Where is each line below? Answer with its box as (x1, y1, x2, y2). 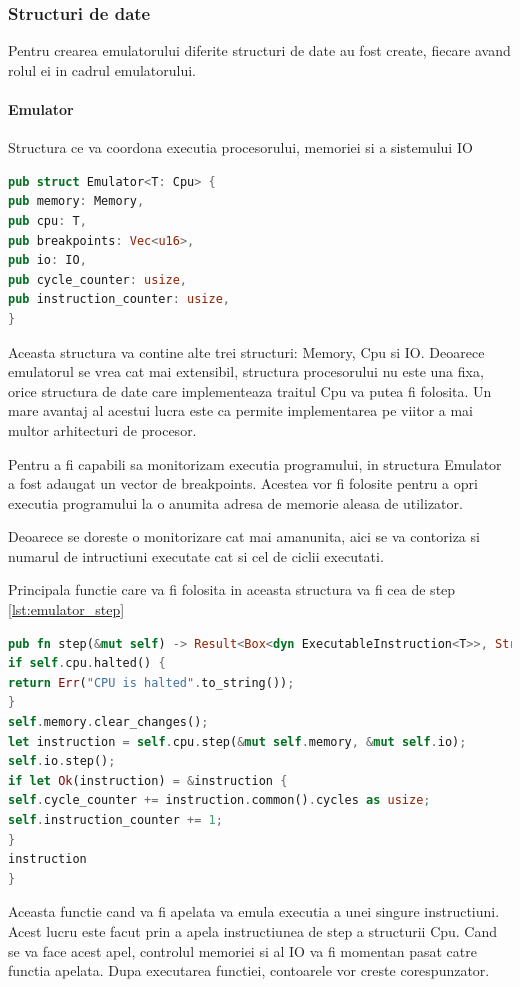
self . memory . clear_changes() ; (8, 715, 209, 730)
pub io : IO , (8, 253, 87, 268)
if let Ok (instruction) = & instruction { (8, 773, 288, 788)
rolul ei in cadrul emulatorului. (8, 59, 196, 80)
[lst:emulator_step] (8, 599, 125, 620)
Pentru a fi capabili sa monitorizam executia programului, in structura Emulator (8, 453, 502, 474)
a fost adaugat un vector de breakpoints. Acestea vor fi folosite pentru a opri (8, 473, 478, 494)
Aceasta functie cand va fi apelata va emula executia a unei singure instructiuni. (8, 901, 500, 922)
